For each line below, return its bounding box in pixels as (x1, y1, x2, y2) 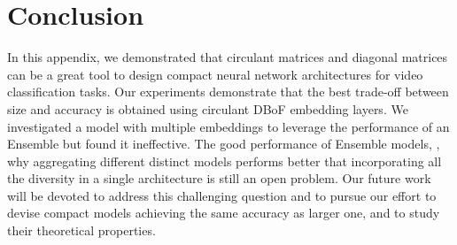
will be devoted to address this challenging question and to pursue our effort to (7, 186, 437, 204)
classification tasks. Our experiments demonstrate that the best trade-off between (7, 82, 449, 101)
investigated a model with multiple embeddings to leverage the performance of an (7, 117, 450, 135)
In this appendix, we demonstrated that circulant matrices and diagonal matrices (7, 48, 448, 66)
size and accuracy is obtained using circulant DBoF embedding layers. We (7, 99, 408, 118)
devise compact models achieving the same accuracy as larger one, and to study (7, 203, 440, 222)
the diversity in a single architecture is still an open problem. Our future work (7, 169, 431, 188)
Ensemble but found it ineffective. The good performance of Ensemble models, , (7, 134, 440, 153)
